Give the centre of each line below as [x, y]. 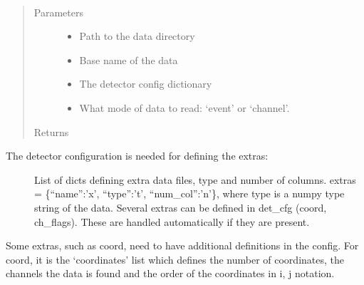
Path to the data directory [137, 36]
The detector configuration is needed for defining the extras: [137, 156]
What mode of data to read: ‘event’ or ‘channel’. [184, 107]
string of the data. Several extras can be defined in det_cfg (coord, [181, 207]
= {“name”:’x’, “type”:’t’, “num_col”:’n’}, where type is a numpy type [189, 193]
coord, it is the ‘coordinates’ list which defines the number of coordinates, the [175, 259]
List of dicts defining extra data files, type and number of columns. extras [195, 179]
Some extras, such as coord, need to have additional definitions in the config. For [182, 245]
